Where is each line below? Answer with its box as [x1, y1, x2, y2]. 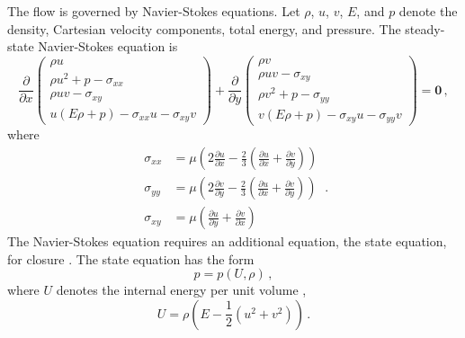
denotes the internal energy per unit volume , [56, 280, 307, 299]
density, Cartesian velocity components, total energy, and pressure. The [7, 19, 401, 38]
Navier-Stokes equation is [38, 37, 178, 56]
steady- [405, 19, 445, 38]
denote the [398, 2, 458, 20]
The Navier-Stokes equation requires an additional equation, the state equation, [7, 232, 447, 251]
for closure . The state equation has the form [7, 249, 255, 268]
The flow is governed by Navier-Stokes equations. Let [7, 2, 300, 20]
